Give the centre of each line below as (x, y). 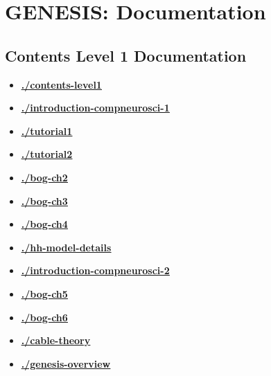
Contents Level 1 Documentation (126, 55)
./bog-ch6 (44, 317)
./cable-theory (56, 340)
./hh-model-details (66, 247)
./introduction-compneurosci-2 (95, 270)
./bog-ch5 (44, 293)
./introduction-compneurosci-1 (95, 108)
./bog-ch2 (44, 177)
